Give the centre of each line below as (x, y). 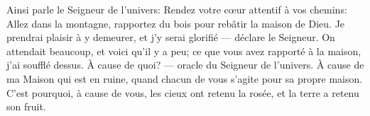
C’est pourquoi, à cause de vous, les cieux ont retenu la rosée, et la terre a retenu (183, 92)
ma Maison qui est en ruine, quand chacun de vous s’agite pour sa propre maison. (185, 78)
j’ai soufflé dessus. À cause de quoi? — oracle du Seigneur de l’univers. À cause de (185, 65)
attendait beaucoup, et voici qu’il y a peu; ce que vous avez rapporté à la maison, (184, 51)
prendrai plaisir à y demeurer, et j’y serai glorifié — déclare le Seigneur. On (171, 37)
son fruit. (26, 106)
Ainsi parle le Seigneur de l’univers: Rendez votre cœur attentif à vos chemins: (177, 9)
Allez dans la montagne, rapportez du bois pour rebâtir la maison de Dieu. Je (176, 23)
